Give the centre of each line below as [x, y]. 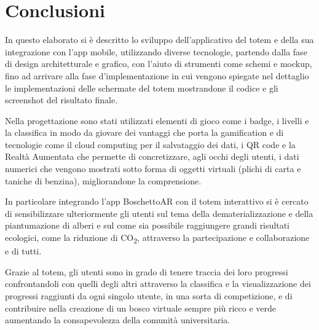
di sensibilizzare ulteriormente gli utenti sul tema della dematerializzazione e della [159, 213]
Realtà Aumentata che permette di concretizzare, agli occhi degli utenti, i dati [152, 156]
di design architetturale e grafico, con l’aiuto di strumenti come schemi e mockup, [159, 64]
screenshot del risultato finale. [61, 100]
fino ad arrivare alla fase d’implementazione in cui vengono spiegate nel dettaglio [157, 75]
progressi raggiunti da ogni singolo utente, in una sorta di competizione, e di [149, 295]
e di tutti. [23, 251]
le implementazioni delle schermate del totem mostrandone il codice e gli [142, 88]
